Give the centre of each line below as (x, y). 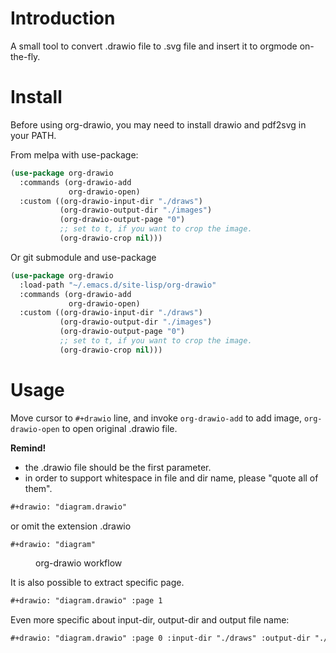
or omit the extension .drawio (71, 526)
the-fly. (25, 56)
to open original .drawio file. (119, 428)
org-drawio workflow (79, 563)
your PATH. (33, 135)
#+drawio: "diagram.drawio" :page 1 (86, 601)
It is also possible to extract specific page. (97, 583)
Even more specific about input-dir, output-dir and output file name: (150, 620)
